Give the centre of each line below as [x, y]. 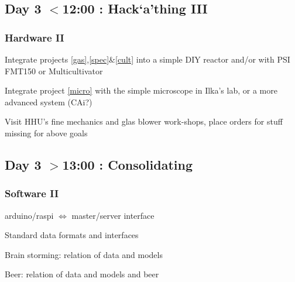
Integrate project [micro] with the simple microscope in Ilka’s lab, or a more [141, 90]
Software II [32, 193]
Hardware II [35, 37]
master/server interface [113, 215]
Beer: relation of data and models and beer [82, 274]
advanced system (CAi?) [49, 102]
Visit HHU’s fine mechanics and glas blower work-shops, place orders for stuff [144, 121]
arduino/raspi [29, 215]
